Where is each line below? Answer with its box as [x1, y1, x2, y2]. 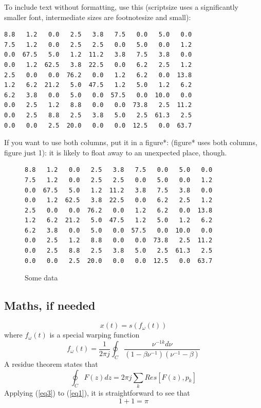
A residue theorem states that [4, 358, 98, 369]
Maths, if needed [4, 297, 96, 313]
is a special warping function [49, 329, 140, 340]
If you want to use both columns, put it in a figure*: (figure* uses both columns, [4, 137, 257, 148]
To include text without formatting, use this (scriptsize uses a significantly [4, 2, 239, 12]
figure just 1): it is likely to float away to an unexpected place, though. [4, 147, 227, 157]
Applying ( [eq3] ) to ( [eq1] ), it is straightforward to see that [4, 387, 190, 398]
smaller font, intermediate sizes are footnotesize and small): [4, 11, 191, 22]
